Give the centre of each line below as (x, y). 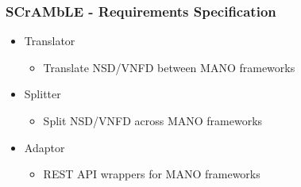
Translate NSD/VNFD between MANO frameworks (169, 67)
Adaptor (44, 147)
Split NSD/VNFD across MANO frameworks (153, 120)
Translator (50, 41)
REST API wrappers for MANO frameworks (152, 174)
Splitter (42, 94)
